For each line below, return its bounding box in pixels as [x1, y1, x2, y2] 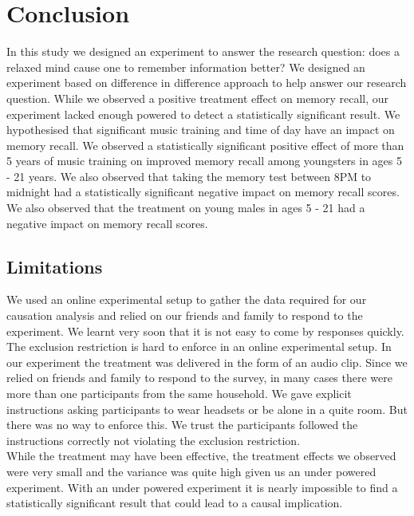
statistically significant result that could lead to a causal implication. [6, 494, 343, 511]
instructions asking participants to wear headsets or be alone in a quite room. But [6, 400, 408, 417]
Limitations [6, 254, 103, 278]
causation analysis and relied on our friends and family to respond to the [6, 307, 363, 324]
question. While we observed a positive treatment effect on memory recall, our [6, 89, 389, 106]
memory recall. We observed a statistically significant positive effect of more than [6, 136, 404, 153]
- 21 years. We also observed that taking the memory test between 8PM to [6, 167, 372, 184]
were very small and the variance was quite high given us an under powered [6, 463, 377, 479]
